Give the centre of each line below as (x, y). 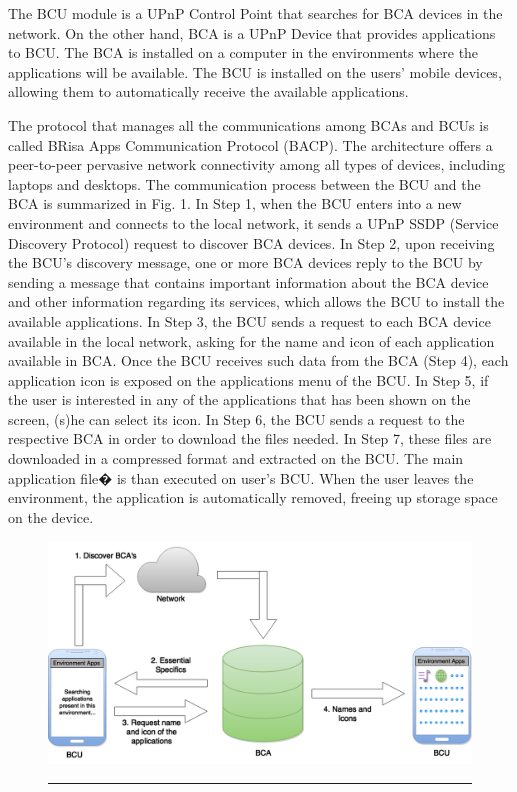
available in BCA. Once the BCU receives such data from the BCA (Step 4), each (258, 360)
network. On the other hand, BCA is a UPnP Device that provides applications (252, 32)
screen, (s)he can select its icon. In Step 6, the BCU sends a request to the (236, 418)
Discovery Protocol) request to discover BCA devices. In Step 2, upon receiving (251, 242)
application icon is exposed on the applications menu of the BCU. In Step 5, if (248, 379)
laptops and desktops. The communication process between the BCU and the (244, 183)
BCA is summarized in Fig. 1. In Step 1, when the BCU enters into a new (235, 203)
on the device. (51, 516)
